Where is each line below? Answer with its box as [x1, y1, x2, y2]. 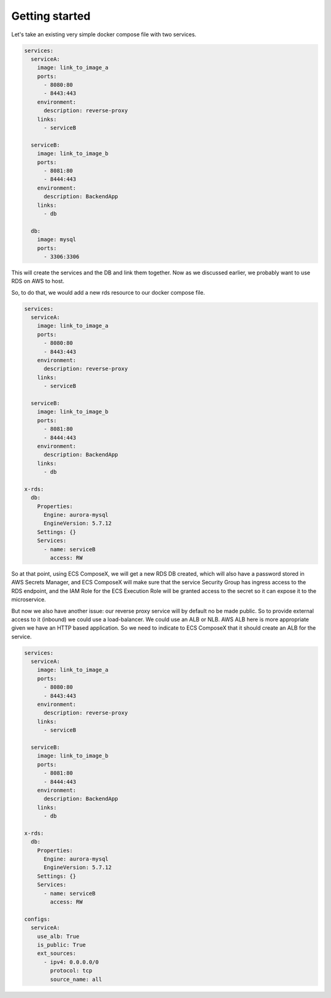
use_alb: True [37, 933, 80, 940]
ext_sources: [37, 950, 77, 957]
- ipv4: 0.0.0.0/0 [44, 958, 99, 965]
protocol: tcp [50, 967, 93, 974]
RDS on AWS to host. [11, 277, 64, 285]
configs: [24, 915, 51, 923]
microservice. [11, 596, 46, 603]
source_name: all [50, 976, 102, 983]
